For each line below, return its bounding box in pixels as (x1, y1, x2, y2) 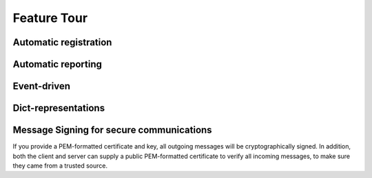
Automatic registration (12, 36, 112, 48)
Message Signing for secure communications (12, 124, 213, 136)
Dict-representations (12, 102, 105, 114)
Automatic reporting (12, 58, 103, 70)
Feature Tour (12, 10, 88, 25)
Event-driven (12, 80, 71, 92)
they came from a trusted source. (12, 162, 108, 170)
